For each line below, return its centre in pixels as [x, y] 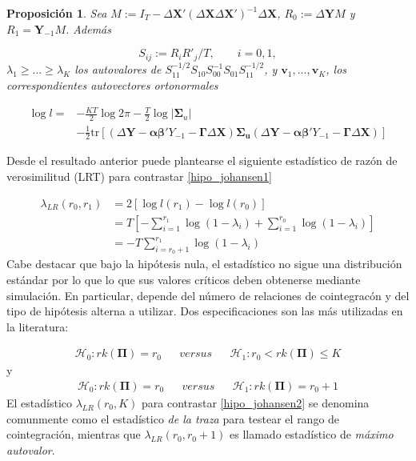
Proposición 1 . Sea [57, 13]
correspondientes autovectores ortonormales [112, 85]
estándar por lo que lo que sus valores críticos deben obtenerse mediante [184, 279]
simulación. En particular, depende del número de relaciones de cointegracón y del [208, 295]
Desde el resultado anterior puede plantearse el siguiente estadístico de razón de [202, 160]
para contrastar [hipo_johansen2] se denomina [256, 403]
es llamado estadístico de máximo [312, 434]
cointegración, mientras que [74, 434]
